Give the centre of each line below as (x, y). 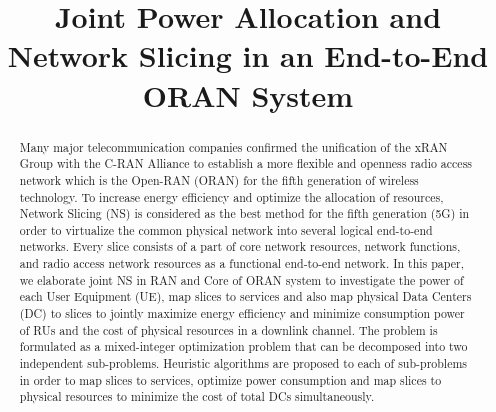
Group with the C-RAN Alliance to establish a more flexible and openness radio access (246, 163)
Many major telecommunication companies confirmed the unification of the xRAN (233, 146)
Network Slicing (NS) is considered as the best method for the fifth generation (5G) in (244, 213)
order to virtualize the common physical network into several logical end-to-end (226, 229)
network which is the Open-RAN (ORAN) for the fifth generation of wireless (219, 179)
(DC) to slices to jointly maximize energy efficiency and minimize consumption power (242, 313)
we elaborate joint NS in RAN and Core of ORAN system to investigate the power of (241, 279)
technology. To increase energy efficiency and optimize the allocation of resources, (231, 196)
